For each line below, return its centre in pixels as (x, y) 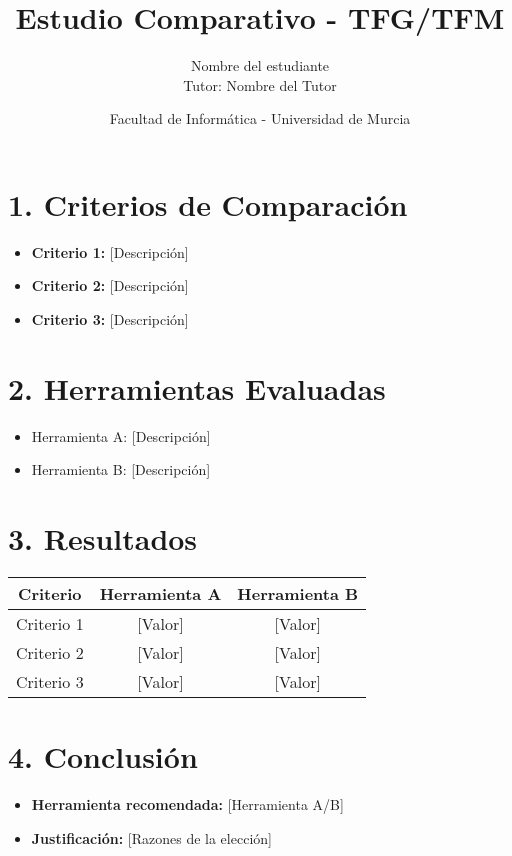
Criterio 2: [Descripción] (110, 285)
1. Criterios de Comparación (208, 203)
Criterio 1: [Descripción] (110, 251)
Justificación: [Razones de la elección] (151, 837)
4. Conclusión (103, 756)
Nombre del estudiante (260, 65)
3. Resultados (103, 538)
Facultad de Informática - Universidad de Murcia (260, 118)
